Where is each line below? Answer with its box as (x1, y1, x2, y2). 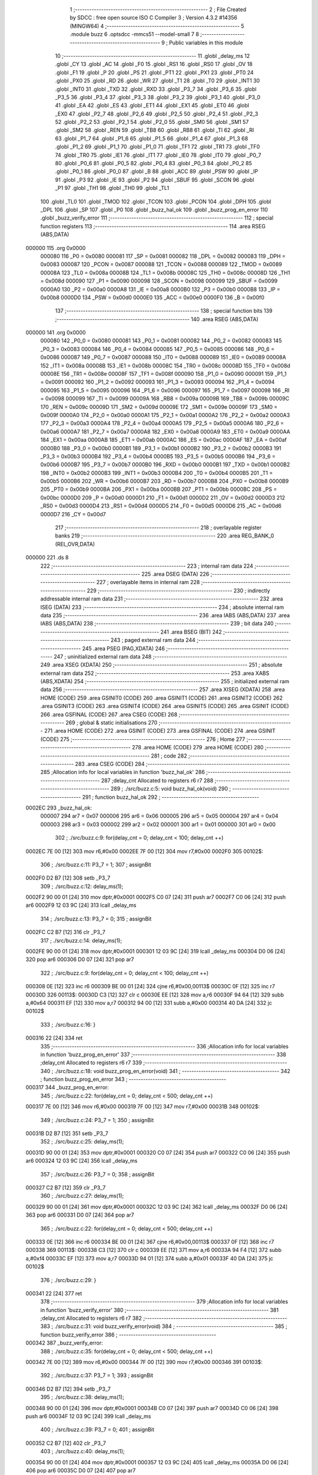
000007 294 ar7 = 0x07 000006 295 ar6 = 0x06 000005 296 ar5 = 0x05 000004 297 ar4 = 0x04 (40, 812, 279, 820)
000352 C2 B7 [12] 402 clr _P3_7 (25, 1440, 106, 1447)
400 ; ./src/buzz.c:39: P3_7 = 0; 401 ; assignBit (40, 1426, 154, 1433)
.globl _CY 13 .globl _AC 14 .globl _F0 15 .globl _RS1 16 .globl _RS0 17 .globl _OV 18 (55, 61, 253, 68)
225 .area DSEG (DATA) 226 (141, 571, 210, 578)
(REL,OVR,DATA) (55, 540, 95, 548)
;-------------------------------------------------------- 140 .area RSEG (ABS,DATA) (55, 316, 259, 323)
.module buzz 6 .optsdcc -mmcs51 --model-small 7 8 (69, 31, 200, 38)
